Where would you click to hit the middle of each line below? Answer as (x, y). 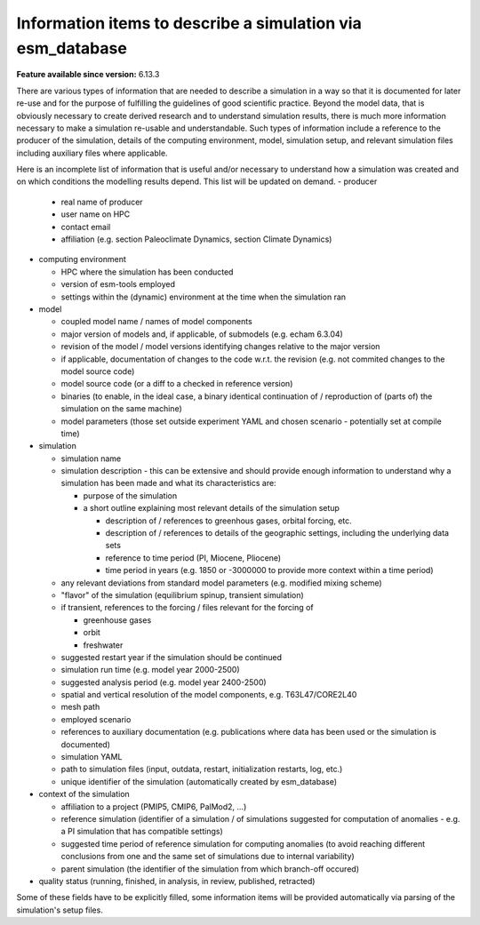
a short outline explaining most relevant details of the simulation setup (211, 508)
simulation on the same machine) (121, 409)
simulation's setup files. (60, 910)
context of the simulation (84, 794)
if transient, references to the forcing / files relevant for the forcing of (188, 608)
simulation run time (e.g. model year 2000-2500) (150, 670)
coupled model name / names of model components (156, 322)
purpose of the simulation (130, 495)
